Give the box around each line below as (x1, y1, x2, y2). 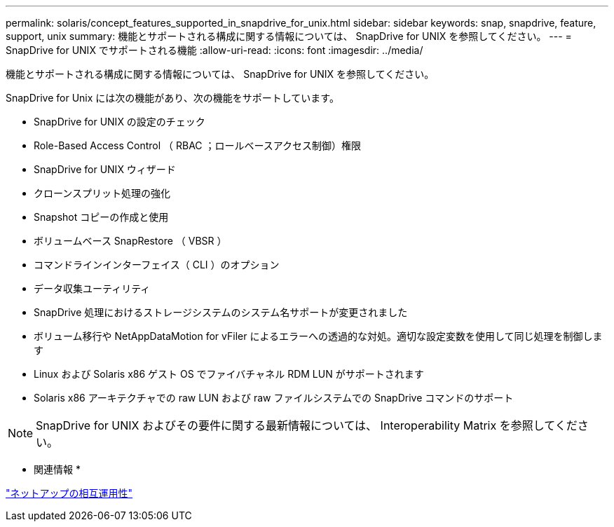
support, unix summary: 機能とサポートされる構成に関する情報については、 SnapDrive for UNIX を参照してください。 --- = (6, 30, 572, 42)
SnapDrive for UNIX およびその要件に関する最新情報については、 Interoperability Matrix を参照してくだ (36, 418, 578, 432)
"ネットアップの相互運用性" (6, 487, 133, 499)
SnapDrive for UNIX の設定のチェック (34, 116, 205, 128)
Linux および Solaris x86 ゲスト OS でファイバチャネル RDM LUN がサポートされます (34, 368, 424, 380)
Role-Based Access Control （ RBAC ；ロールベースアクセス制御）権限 (34, 139, 362, 151)
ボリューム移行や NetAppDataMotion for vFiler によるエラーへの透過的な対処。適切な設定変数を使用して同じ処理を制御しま (34, 330, 603, 342)
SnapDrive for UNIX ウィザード (34, 163, 176, 175)
